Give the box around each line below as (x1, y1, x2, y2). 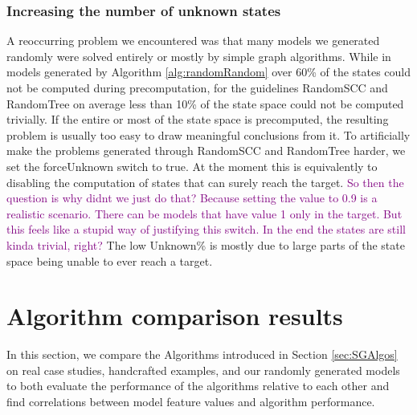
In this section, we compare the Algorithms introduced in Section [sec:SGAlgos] (6, 346, 398, 363)
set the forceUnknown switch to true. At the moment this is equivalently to (6, 157, 378, 174)
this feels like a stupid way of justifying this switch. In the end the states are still (6, 221, 406, 238)
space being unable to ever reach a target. (6, 252, 213, 269)
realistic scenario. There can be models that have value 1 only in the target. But (6, 205, 403, 222)
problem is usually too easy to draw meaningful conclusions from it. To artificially (6, 126, 411, 143)
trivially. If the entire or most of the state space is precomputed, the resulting (6, 111, 389, 128)
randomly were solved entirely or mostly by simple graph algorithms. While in (6, 47, 391, 64)
